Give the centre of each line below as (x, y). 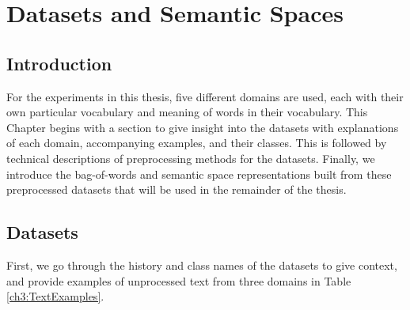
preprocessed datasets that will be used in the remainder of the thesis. (177, 189)
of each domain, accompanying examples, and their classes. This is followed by (197, 143)
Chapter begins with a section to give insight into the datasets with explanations (203, 127)
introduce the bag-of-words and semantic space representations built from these (199, 174)
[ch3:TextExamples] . (55, 296)
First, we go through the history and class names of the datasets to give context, (202, 265)
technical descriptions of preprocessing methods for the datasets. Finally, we (191, 158)
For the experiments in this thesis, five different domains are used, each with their (205, 96)
